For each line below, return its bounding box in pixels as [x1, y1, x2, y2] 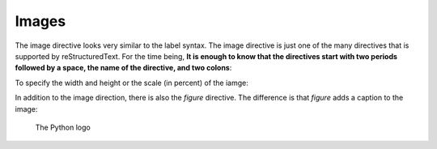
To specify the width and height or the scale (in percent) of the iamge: [15, 78, 248, 87]
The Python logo [35, 122, 91, 132]
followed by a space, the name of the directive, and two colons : [15, 63, 232, 73]
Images [15, 12, 66, 30]
